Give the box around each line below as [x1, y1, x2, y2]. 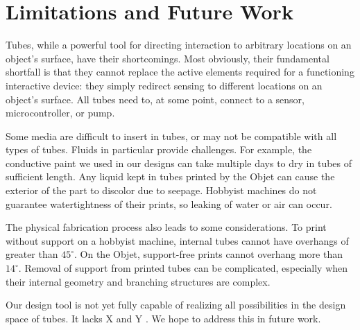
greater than [6, 247, 58, 261]
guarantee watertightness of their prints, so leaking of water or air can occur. [6, 196, 332, 211]
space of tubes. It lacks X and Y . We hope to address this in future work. [6, 311, 321, 325]
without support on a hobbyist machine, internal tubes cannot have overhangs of [6, 233, 349, 247]
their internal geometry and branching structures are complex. [6, 274, 271, 288]
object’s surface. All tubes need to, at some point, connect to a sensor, [6, 92, 305, 106]
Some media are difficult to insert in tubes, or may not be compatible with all [6, 128, 337, 143]
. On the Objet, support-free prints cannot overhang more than [74, 247, 343, 261]
